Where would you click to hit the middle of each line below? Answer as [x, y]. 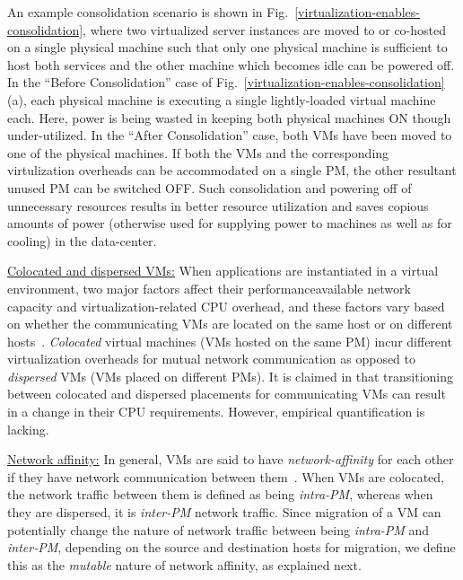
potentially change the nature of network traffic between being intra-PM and [218, 529]
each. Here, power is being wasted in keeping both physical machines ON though [229, 117]
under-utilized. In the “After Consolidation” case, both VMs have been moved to [230, 135]
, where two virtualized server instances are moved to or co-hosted [265, 29]
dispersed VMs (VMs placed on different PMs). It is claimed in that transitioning [231, 376]
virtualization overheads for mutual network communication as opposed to [212, 359]
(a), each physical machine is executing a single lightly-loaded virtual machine [222, 99]
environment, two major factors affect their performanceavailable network [209, 288]
